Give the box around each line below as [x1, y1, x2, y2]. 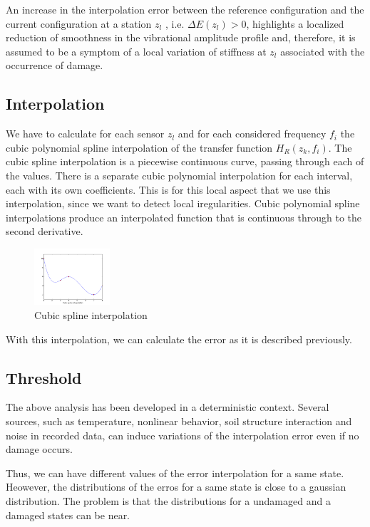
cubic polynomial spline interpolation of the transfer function [6, 140, 273, 155]
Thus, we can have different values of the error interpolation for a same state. [6, 465, 344, 480]
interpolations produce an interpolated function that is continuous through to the [6, 209, 362, 224]
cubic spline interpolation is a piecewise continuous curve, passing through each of [6, 154, 364, 169]
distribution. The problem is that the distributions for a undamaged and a [6, 493, 331, 508]
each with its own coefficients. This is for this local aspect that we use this [6, 182, 331, 197]
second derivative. [6, 224, 83, 239]
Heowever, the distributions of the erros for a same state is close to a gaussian [6, 479, 346, 494]
